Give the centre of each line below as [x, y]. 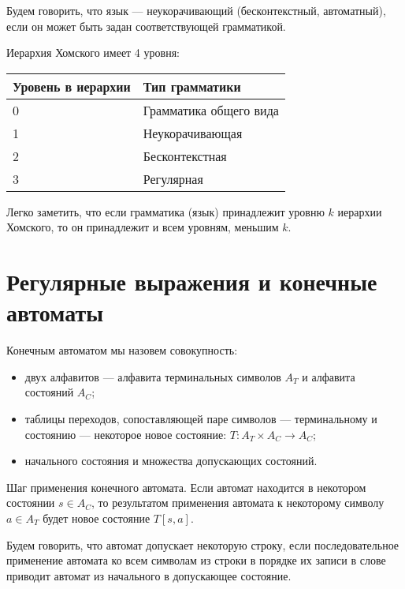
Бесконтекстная [185, 156]
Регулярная [173, 178]
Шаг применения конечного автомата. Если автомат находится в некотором [186, 487]
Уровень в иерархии [72, 86]
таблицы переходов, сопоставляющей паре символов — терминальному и [201, 419]
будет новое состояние [97, 518]
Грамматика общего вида [211, 110]
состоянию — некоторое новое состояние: [126, 434]
